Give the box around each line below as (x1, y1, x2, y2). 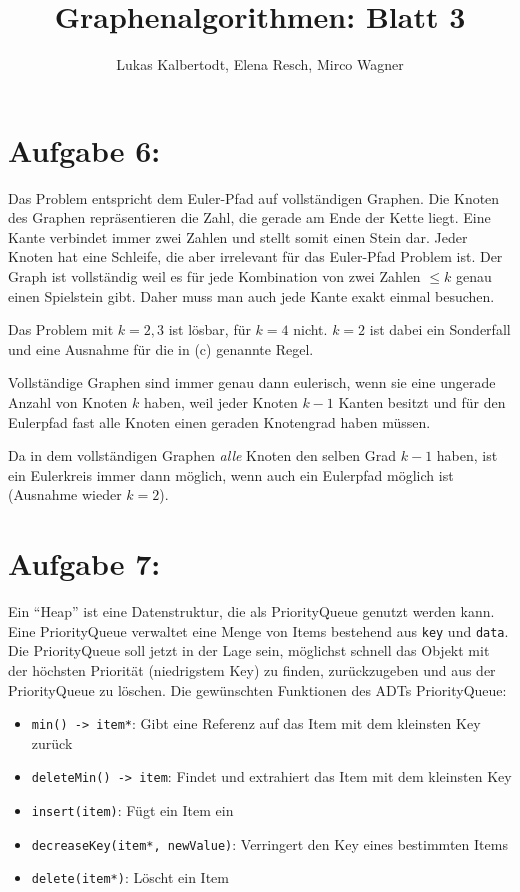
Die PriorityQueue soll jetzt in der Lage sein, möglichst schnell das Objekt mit (8, 640, 490, 661)
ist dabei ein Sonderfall (369, 319, 511, 340)
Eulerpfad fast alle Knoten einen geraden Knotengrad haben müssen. (8, 411, 431, 432)
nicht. (293, 319, 328, 340)
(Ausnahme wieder (8, 484, 122, 505)
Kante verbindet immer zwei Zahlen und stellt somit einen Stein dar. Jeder (8, 226, 468, 247)
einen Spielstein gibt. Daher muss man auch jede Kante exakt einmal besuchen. (8, 285, 495, 306)
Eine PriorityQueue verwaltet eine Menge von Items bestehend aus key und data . (8, 620, 509, 641)
